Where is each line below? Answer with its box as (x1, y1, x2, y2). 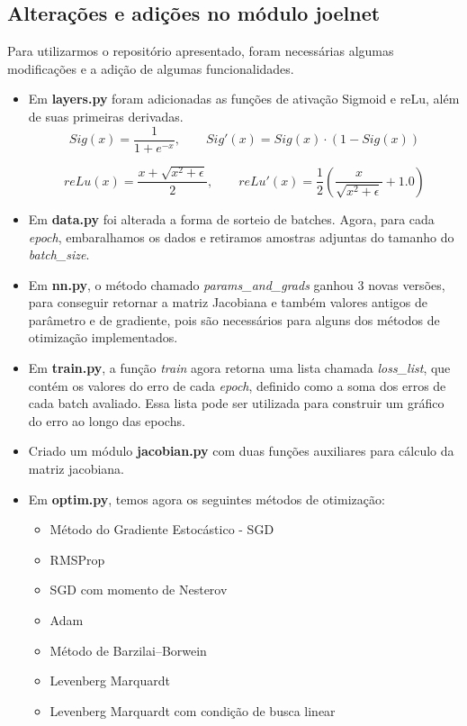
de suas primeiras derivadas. (28, 106, 184, 125)
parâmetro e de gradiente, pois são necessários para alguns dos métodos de (28, 310, 440, 329)
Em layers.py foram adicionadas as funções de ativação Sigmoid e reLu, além (28, 89, 460, 108)
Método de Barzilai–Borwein (49, 640, 207, 659)
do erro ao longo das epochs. (28, 411, 185, 430)
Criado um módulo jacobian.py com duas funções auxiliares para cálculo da (28, 441, 454, 460)
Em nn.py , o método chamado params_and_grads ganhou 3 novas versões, (28, 275, 445, 294)
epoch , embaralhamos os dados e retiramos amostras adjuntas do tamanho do (28, 227, 454, 246)
